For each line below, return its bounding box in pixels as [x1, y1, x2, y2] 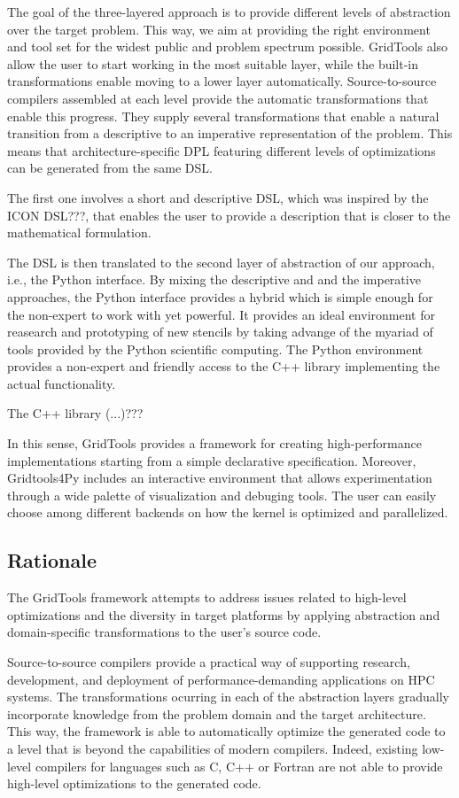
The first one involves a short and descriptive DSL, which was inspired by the [7, 188, 429, 206]
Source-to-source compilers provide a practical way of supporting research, [7, 653, 410, 671]
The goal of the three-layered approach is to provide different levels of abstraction [7, 3, 451, 20]
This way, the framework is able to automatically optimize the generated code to [7, 722, 446, 740]
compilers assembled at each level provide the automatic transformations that [7, 89, 429, 107]
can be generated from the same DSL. [7, 159, 213, 177]
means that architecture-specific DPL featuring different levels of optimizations [7, 141, 436, 159]
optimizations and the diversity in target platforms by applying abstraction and [7, 605, 440, 624]
